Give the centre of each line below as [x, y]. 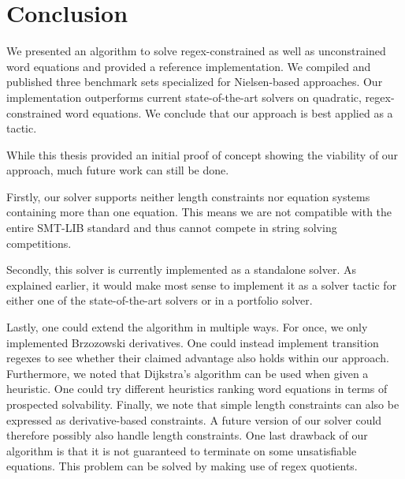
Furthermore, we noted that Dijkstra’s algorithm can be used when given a [188, 373]
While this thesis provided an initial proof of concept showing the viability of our [202, 154]
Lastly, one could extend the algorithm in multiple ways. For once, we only [187, 327]
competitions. [39, 243]
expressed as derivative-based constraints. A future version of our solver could [194, 419]
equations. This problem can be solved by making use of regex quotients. [182, 466]
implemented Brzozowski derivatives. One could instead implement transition [193, 342]
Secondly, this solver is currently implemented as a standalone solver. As [182, 269]
